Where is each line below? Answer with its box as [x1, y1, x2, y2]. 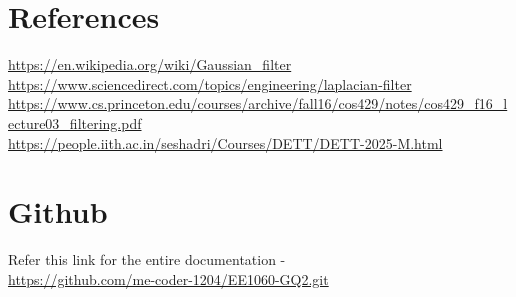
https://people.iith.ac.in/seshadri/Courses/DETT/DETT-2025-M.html [8, 132, 443, 153]
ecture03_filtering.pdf [8, 112, 142, 133]
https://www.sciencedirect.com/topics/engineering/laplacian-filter [8, 73, 412, 94]
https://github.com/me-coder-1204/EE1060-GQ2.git [8, 268, 329, 289]
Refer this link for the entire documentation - [8, 249, 286, 270]
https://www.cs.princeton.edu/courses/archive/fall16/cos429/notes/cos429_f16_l [8, 93, 508, 114]
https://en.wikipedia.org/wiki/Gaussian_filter [8, 54, 292, 75]
